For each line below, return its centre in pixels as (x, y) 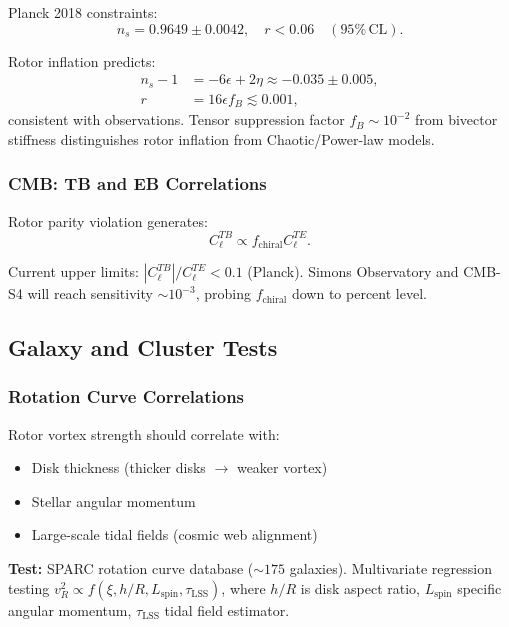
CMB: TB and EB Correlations (137, 183)
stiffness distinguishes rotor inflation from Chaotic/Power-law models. (221, 138)
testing (29, 587)
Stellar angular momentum (113, 500)
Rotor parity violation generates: (108, 220)
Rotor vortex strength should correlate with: (144, 433)
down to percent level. (359, 293)
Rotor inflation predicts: (82, 60)
